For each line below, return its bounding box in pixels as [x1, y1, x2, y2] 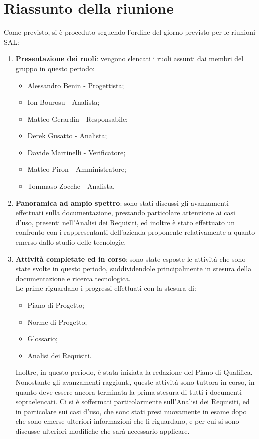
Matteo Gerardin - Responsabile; [27, 113, 128, 124]
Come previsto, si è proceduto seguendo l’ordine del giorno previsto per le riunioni [4, 27, 255, 37]
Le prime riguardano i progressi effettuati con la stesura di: [15, 283, 196, 293]
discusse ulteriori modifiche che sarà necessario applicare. [15, 425, 190, 436]
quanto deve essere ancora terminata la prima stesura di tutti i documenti [15, 386, 242, 397]
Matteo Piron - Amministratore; [27, 164, 126, 174]
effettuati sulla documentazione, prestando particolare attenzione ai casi [15, 207, 235, 218]
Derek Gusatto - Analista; [27, 130, 107, 141]
